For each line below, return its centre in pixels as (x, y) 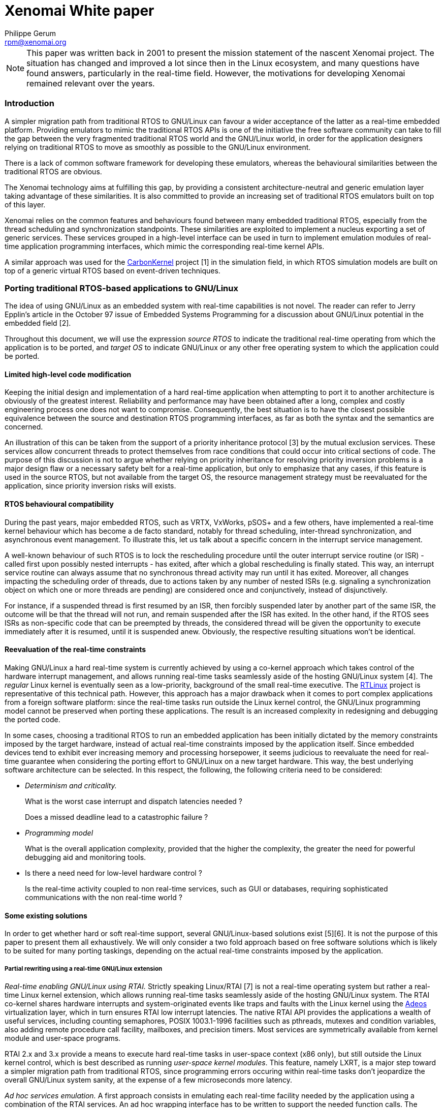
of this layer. (25, 204)
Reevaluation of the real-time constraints (75, 650)
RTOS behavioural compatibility (59, 504)
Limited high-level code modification (68, 374)
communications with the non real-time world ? (104, 897)
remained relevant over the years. (91, 83)
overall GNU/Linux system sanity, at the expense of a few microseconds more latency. (149, 1080)
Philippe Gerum (30, 33)
